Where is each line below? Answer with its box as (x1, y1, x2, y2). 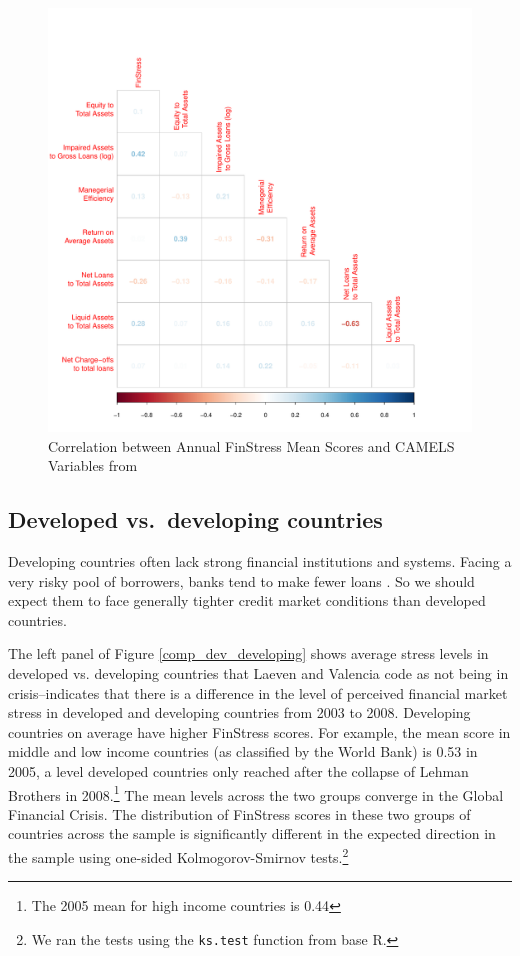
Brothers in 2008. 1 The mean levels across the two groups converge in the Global (8, 781, 504, 805)
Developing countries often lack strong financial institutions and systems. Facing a (8, 550, 512, 571)
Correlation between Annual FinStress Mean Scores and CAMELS (48, 435, 455, 456)
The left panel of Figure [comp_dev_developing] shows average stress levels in (8, 643, 489, 664)
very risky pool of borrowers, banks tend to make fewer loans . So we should (8, 570, 475, 591)
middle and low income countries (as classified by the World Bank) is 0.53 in (8, 741, 478, 762)
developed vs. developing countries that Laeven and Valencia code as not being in (8, 662, 509, 683)
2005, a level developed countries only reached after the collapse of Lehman (8, 760, 469, 781)
